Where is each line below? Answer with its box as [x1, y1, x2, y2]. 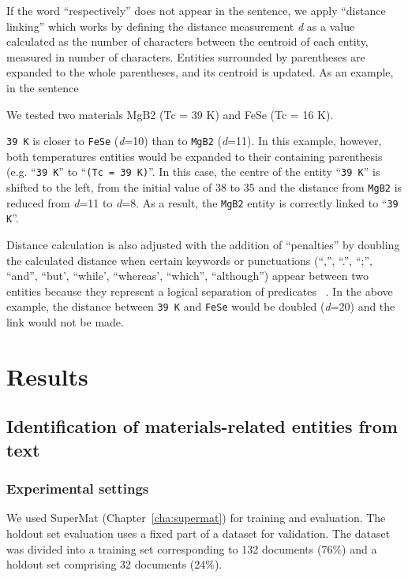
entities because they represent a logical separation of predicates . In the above [6, 282, 393, 299]
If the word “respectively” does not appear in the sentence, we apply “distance [6, 2, 386, 18]
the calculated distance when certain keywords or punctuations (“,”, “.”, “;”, [6, 252, 372, 268]
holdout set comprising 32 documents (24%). [6, 556, 223, 572]
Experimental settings [6, 479, 149, 498]
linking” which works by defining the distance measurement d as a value [6, 17, 355, 34]
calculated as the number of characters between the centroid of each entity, [6, 33, 369, 50]
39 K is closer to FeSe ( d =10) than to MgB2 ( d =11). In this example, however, [6, 132, 382, 149]
